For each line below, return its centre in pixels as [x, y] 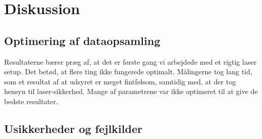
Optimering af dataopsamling [82, 40]
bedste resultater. [31, 101]
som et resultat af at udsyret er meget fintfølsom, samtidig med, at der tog [120, 81]
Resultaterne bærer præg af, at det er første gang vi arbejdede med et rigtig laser [130, 61]
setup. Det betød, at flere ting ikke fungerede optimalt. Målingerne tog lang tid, [128, 72]
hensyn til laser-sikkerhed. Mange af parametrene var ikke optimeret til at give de [131, 91]
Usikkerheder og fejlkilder [73, 128]
